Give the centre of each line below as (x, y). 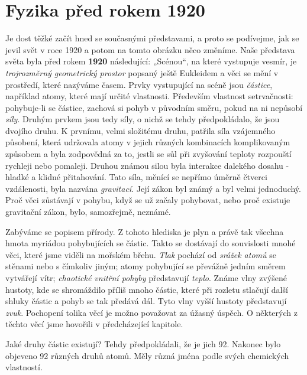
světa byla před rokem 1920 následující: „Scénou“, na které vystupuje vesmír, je (151, 61)
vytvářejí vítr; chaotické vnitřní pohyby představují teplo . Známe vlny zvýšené (146, 278)
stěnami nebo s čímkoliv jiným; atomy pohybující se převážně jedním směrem (146, 266)
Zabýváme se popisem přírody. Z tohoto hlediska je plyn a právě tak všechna (145, 231)
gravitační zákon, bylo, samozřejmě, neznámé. (88, 212)
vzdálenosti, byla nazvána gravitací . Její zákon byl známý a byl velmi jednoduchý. (153, 188)
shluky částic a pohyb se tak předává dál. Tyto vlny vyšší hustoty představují (146, 301)
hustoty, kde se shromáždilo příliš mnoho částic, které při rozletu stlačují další (147, 289)
